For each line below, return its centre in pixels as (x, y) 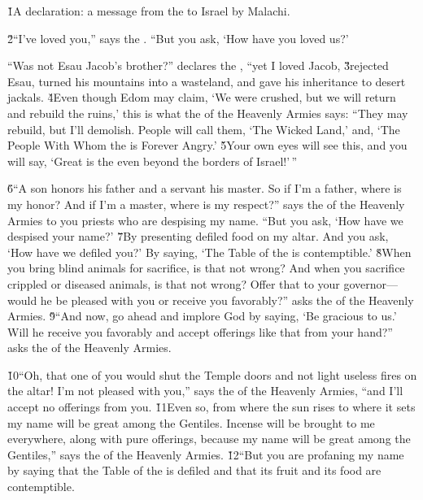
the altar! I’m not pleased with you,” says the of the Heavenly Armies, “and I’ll (205, 391)
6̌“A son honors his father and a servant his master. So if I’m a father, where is (205, 188)
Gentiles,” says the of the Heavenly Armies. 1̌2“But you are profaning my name (206, 454)
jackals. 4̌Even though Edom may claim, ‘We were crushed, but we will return (202, 97)
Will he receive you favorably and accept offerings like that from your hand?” (200, 331)
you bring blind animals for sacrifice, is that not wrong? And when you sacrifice (206, 268)
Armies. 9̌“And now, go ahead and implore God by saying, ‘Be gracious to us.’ (202, 316)
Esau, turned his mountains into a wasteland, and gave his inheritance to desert (207, 81)
